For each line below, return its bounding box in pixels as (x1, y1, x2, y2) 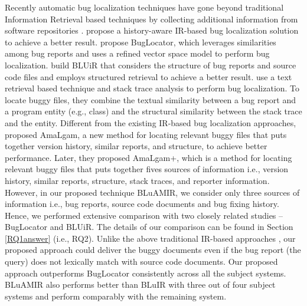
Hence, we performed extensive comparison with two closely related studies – (5, 209, 283, 221)
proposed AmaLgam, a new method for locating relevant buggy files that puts (5, 128, 287, 140)
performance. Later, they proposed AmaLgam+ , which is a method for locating (5, 151, 292, 163)
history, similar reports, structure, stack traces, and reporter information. (5, 174, 270, 186)
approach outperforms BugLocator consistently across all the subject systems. (5, 266, 286, 279)
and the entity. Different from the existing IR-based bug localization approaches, (5, 116, 296, 129)
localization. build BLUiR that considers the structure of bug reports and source (5, 58, 296, 71)
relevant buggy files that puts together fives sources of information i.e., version (5, 163, 289, 175)
